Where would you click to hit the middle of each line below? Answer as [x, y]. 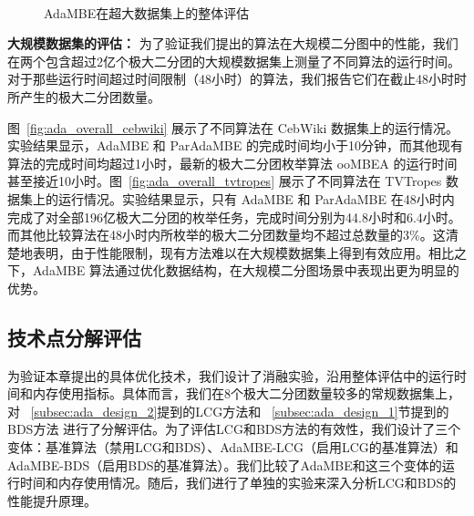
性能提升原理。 [52, 500]
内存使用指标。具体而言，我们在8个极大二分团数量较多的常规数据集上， [246, 393]
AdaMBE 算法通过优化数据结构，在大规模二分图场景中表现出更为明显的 [246, 270]
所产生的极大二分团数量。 [84, 96]
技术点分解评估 [74, 337]
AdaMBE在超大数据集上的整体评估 [147, 12]
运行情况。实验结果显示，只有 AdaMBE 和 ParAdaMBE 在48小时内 [256, 198]
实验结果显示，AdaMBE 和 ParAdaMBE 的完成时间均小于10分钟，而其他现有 [235, 145]
